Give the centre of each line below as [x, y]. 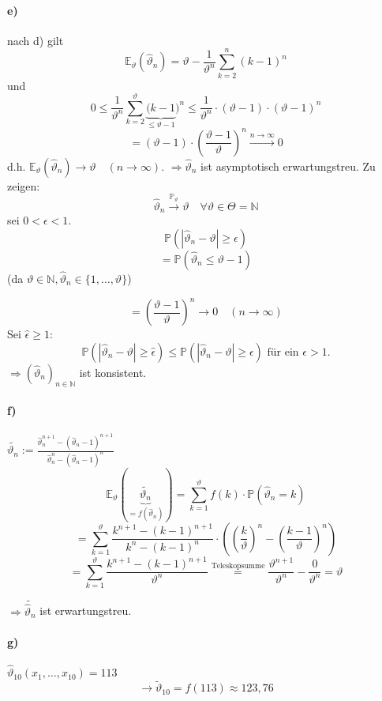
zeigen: [24, 185]
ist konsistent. [113, 372]
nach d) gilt [36, 40]
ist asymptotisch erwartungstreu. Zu [288, 166]
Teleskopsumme [238, 566]
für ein [283, 352]
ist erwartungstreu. [86, 611]
